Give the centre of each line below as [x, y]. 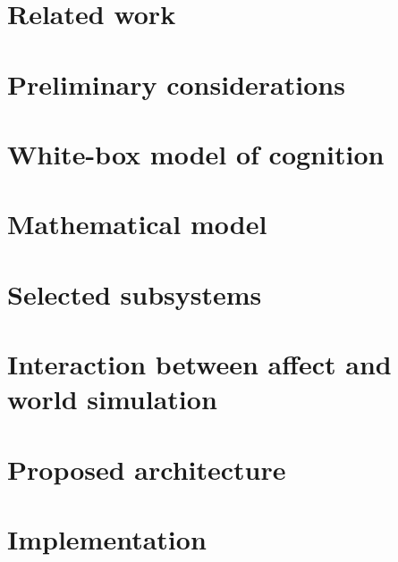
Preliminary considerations [176, 84]
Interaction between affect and [199, 364]
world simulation [112, 399]
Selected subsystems [135, 294]
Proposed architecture [147, 469]
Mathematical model [137, 224]
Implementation [107, 539]
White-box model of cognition [196, 153]
